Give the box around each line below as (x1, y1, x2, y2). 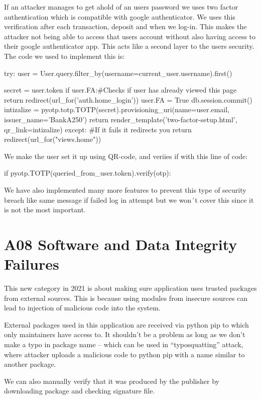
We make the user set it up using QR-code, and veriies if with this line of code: (4, 150, 248, 161)
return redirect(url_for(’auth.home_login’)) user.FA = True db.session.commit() (4, 94, 252, 105)
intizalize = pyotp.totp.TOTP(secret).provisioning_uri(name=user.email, (4, 104, 230, 115)
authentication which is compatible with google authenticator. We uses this (4, 11, 235, 22)
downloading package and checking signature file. (4, 385, 155, 396)
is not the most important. (4, 204, 86, 215)
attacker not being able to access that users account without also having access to (4, 31, 256, 41)
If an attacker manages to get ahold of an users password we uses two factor (4, 2, 238, 12)
